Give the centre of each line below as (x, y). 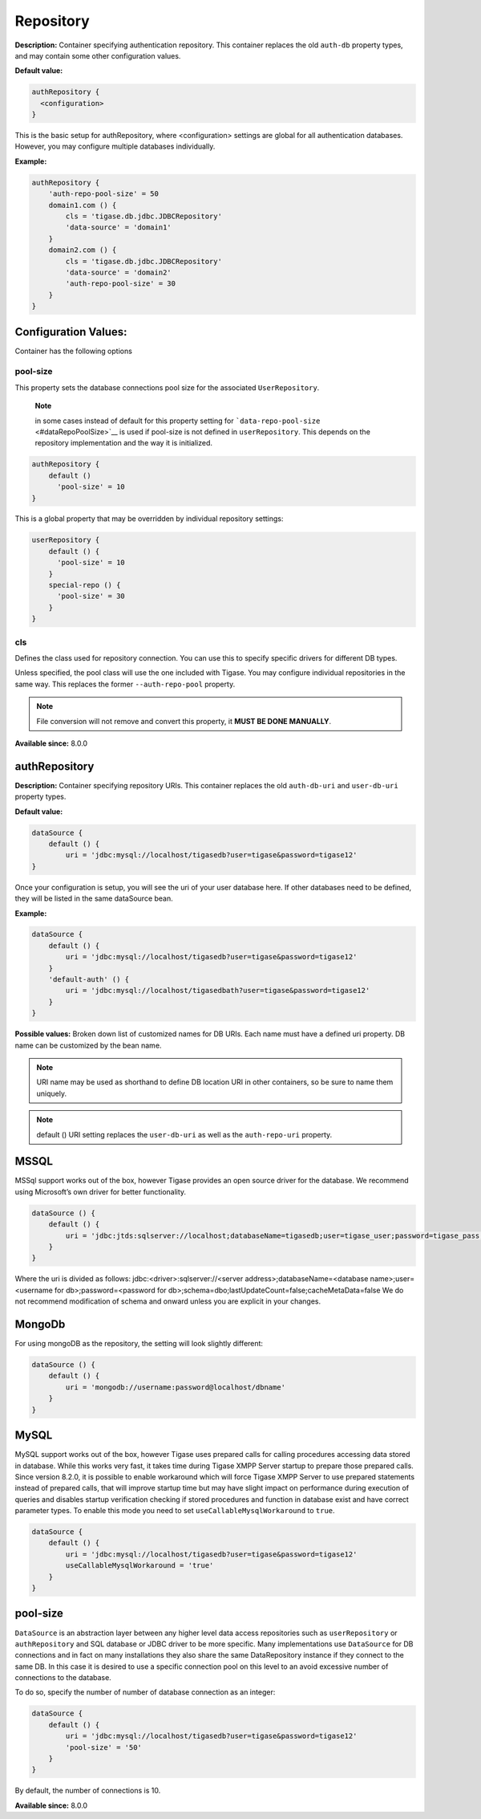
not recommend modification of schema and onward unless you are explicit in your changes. (168, 1301)
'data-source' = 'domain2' (118, 272)
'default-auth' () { (89, 980)
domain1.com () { (83, 205)
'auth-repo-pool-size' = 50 (104, 194)
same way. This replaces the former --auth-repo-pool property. (125, 684)
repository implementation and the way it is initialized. (123, 443)
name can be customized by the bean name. (88, 1045)
